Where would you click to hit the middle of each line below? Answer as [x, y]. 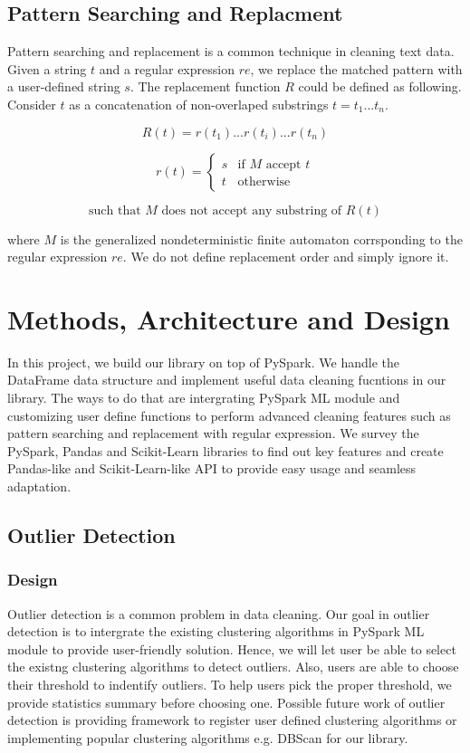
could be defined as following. [380, 86]
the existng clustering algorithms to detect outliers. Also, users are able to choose [233, 667]
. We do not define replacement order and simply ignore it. [286, 257]
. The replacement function [205, 86]
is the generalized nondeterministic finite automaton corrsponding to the [261, 238]
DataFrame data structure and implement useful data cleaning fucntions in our [227, 380]
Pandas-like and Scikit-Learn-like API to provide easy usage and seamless [212, 468]
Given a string [47, 68]
